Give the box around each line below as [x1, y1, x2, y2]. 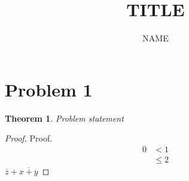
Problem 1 [5, 77, 93, 101]
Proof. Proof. [5, 132, 53, 144]
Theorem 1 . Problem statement [5, 111, 124, 124]
